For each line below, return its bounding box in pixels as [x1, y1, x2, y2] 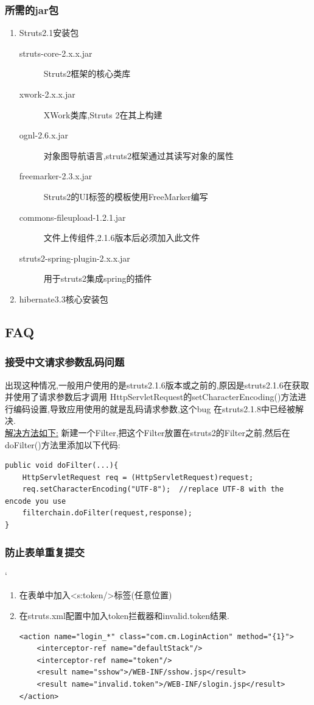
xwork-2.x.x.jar [19, 88, 75, 100]
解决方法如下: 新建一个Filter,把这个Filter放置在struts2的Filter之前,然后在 [5, 426, 290, 438]
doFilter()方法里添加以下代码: [5, 438, 120, 451]
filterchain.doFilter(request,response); [22, 509, 192, 518]
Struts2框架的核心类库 [43, 67, 131, 80]
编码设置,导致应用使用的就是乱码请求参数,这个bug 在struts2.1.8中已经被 [13, 402, 295, 415]
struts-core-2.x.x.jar [19, 46, 92, 59]
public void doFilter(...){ [5, 461, 119, 470]
